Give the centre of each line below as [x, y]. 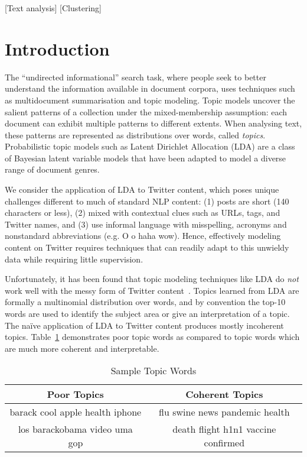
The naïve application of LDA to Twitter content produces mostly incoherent [144, 325]
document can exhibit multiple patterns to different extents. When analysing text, [153, 123]
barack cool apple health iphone [76, 412]
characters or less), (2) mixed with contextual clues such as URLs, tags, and [143, 213]
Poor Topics [75, 394]
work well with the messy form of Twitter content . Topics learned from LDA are [152, 290]
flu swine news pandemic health [224, 412]
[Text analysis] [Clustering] [53, 8]
